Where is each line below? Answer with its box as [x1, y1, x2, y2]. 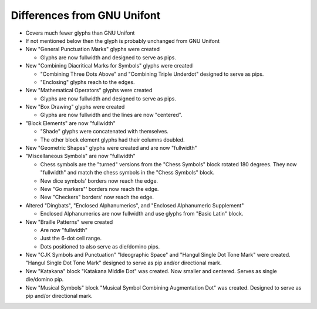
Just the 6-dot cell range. [40, 235, 102, 242]
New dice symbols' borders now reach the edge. [40, 177, 158, 184]
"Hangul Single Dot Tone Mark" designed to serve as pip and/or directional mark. [25, 259, 222, 267]
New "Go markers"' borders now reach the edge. [40, 185, 159, 192]
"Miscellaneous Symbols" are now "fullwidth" [25, 153, 136, 160]
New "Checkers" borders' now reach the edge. [40, 194, 154, 201]
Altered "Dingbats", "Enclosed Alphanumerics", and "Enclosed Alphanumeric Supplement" [25, 201, 244, 209]
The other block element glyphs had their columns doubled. [40, 136, 185, 143]
